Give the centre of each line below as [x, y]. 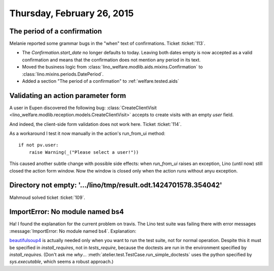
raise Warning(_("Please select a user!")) [84, 152]
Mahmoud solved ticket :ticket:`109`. [47, 197]
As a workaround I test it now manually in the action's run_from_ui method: [87, 133]
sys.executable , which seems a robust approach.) [61, 262]
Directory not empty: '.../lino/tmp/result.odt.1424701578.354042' [116, 185]
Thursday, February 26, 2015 [72, 13]
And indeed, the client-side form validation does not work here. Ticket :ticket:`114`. [96, 124]
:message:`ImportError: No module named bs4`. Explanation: [73, 231]
